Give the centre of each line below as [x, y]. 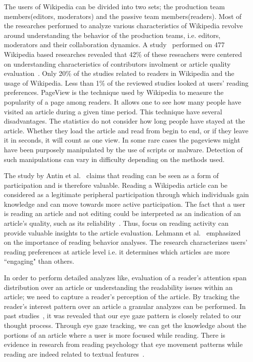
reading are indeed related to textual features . [74, 353]
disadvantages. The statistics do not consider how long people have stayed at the [125, 121]
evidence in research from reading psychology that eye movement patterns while [123, 344]
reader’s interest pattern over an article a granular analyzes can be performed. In [125, 306]
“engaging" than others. [39, 261]
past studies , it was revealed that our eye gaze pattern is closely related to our [123, 316]
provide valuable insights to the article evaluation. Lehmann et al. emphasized [122, 232]
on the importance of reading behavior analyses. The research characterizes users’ [126, 242]
